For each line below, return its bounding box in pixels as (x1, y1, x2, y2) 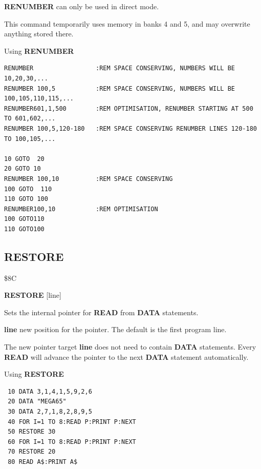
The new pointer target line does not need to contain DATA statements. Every (4, 341, 256, 352)
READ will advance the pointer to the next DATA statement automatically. (4, 351, 249, 362)
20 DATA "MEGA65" (8, 398, 67, 405)
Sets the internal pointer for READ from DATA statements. (4, 307, 199, 317)
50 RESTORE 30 (8, 428, 56, 436)
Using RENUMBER (4, 45, 74, 56)
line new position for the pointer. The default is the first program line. (4, 324, 227, 335)
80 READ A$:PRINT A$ (8, 458, 78, 465)
